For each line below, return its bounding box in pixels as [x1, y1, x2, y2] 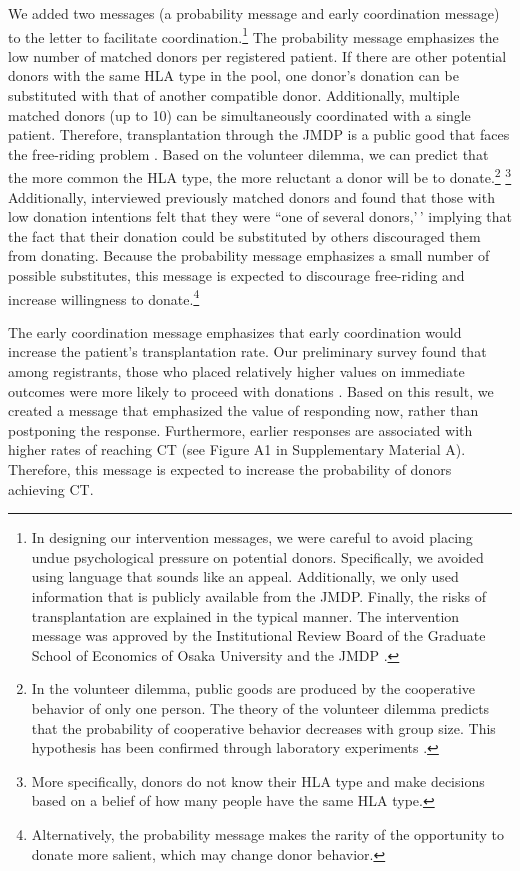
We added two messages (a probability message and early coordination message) [8, 3, 500, 23]
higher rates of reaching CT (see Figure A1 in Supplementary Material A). [8, 439, 466, 460]
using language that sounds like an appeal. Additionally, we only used [31, 566, 459, 587]
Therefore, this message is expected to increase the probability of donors [8, 459, 452, 480]
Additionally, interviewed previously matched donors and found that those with [8, 186, 495, 207]
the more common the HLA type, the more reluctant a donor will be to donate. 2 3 [8, 164, 512, 188]
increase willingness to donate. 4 [8, 285, 200, 309]
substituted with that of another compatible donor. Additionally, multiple [8, 85, 460, 106]
